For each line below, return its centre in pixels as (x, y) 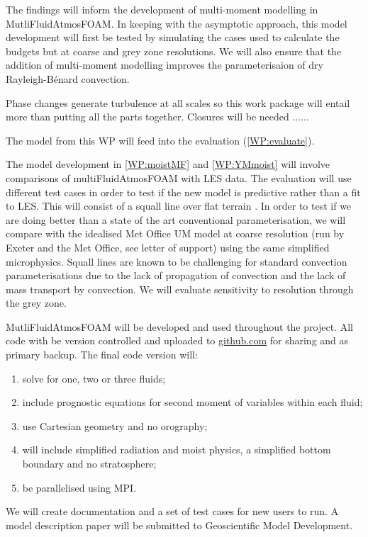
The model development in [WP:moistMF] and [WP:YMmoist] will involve (168, 164)
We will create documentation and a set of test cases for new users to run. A (172, 511)
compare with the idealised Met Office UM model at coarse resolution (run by (175, 233)
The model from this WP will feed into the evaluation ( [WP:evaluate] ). (160, 140)
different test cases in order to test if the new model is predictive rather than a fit (183, 192)
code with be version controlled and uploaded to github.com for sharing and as (177, 340)
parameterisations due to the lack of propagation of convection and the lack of (176, 275)
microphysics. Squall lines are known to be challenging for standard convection (177, 261)
